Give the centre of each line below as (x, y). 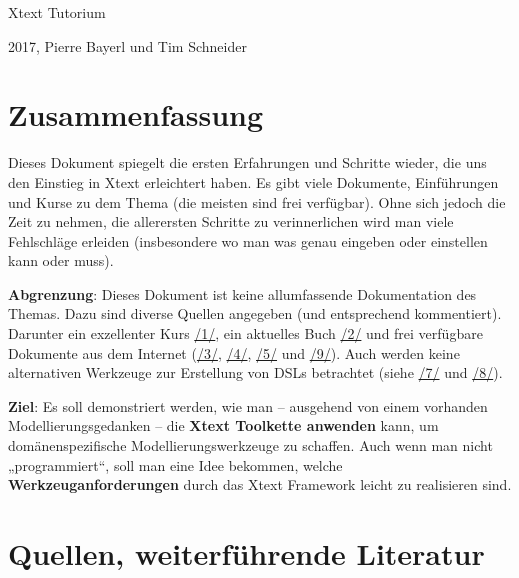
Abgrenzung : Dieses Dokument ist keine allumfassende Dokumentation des (242, 293)
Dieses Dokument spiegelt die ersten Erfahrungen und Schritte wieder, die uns (247, 162)
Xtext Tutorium (57, 12)
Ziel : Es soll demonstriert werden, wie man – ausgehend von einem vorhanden (248, 405)
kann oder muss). (61, 260)
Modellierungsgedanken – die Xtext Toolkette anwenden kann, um (223, 425)
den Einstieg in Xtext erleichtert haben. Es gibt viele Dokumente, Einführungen (253, 181)
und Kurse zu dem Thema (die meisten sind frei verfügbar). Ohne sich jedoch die (257, 201)
